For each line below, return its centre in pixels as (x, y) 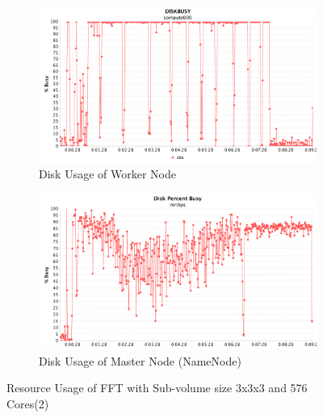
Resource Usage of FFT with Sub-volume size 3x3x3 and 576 (157, 388)
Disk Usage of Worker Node (107, 174)
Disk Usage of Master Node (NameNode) (140, 360)
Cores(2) (28, 403)
